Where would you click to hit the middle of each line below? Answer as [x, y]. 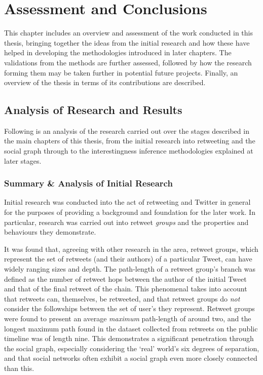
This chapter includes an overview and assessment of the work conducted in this [129, 33]
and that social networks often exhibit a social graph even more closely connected [131, 358]
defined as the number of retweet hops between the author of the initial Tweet [125, 278]
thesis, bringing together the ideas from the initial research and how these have [127, 42]
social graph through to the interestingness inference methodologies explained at [129, 151]
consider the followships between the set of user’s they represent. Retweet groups [129, 308]
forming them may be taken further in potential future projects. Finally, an [121, 72]
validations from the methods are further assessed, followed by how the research [128, 62]
